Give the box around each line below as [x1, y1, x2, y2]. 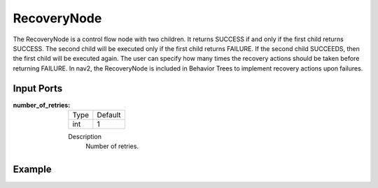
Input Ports [13, 82, 63, 94]
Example [13, 164, 52, 175]
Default [97, 110, 121, 120]
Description [68, 133, 101, 141]
